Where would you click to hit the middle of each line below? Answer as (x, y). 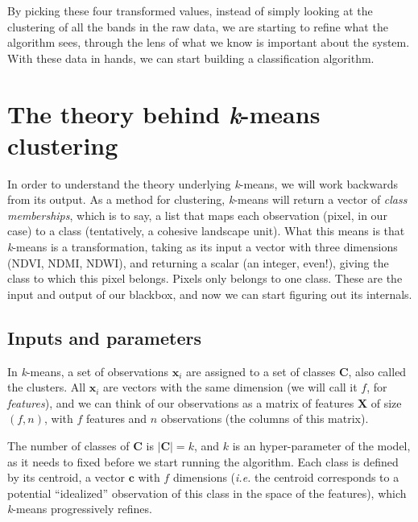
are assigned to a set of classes (261, 371)
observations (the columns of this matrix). (265, 418)
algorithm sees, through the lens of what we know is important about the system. (209, 42)
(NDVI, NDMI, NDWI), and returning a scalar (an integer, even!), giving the (198, 262)
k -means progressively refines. (80, 509)
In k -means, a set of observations (88, 371)
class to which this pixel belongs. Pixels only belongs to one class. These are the (205, 278)
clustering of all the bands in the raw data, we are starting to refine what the (198, 26)
